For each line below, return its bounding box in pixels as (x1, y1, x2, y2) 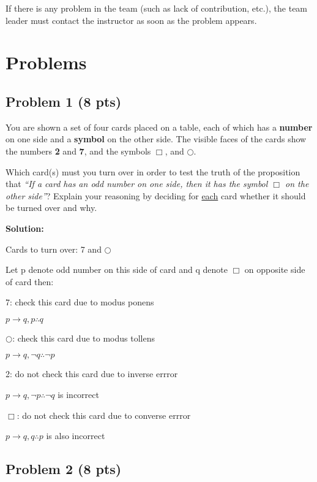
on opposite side (244, 263, 305, 276)
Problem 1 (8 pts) (6, 91, 122, 110)
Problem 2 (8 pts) (6, 459, 122, 478)
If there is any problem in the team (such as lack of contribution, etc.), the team (6, 2, 308, 14)
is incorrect (58, 388, 99, 401)
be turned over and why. (6, 201, 97, 214)
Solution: (6, 221, 44, 234)
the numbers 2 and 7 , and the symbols (6, 144, 151, 157)
